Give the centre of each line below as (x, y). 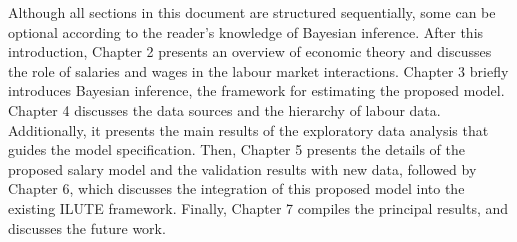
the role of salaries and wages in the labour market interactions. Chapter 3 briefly (258, 70)
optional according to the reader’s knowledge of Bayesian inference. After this (246, 31)
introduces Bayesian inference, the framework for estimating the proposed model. (256, 90)
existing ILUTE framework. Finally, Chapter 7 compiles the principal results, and (258, 207)
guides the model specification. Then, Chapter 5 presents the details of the (237, 149)
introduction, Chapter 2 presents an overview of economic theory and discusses (250, 51)
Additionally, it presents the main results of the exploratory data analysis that (248, 129)
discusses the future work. (87, 227)
